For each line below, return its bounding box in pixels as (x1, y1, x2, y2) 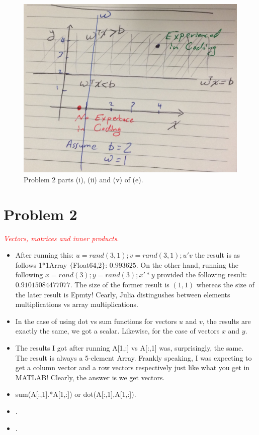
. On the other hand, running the (136, 259, 238, 270)
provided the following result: (156, 269, 247, 280)
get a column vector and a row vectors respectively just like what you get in (15, 362, 250, 373)
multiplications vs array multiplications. (15, 299, 138, 309)
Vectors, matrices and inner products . (4, 233, 119, 243)
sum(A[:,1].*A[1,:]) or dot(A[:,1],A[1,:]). (15, 389, 136, 399)
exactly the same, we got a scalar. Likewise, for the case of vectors (15, 325, 220, 336)
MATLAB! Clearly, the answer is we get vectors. (15, 372, 165, 382)
